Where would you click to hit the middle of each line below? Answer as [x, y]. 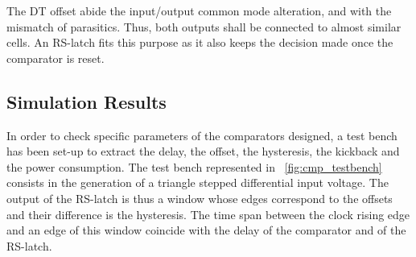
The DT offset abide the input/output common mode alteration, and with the [199, 10]
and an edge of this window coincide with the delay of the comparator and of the [206, 230]
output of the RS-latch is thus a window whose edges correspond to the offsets [200, 198]
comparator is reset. [56, 58]
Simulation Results [86, 101]
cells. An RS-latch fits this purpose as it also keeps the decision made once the [200, 42]
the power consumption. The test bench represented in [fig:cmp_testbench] [194, 166]
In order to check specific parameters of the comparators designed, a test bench [202, 135]
